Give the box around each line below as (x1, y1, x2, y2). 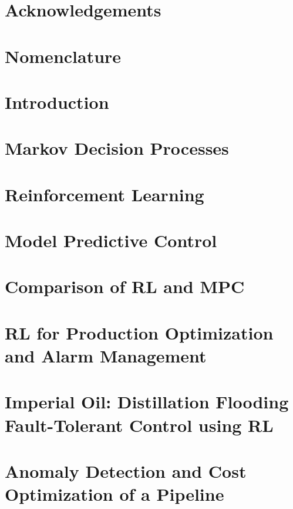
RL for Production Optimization (5, 320, 274, 344)
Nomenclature (5, 44, 122, 68)
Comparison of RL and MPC (5, 274, 245, 298)
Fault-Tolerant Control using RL (5, 412, 274, 437)
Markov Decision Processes (5, 136, 229, 160)
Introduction (5, 89, 109, 114)
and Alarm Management (5, 344, 207, 367)
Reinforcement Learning (5, 182, 204, 206)
